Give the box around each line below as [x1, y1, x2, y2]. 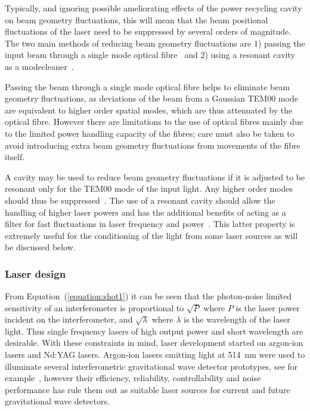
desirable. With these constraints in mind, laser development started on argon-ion [5, 336, 303, 349]
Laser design [5, 266, 66, 281]
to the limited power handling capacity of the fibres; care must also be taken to [5, 127, 294, 139]
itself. [5, 151, 25, 163]
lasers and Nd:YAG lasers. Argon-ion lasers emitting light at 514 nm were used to [5, 348, 305, 361]
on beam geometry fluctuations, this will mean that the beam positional [5, 13, 268, 26]
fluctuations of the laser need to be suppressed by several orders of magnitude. [5, 25, 292, 38]
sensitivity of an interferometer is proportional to [5, 301, 184, 314]
